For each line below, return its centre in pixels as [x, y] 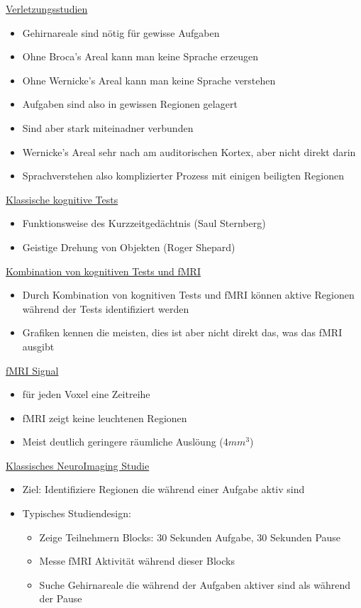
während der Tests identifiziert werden [106, 308]
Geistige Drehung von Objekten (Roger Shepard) [129, 247]
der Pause [61, 598]
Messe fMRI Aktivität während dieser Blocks [137, 561]
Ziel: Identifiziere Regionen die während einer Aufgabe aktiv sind [163, 489]
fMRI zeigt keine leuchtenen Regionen [105, 418]
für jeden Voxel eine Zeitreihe [86, 394]
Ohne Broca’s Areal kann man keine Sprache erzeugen [140, 56]
